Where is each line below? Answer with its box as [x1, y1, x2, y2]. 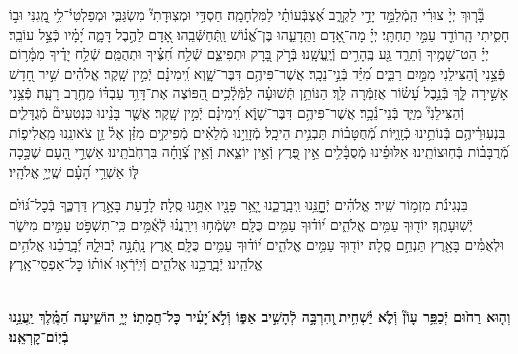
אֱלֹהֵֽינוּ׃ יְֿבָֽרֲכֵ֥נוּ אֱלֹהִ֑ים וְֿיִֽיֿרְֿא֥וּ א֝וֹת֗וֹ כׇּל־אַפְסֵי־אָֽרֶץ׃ [9, 253, 263, 274]
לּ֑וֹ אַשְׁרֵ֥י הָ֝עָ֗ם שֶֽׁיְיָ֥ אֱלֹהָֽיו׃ [9, 160, 139, 181]
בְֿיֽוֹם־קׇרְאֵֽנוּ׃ [9, 325, 69, 346]
